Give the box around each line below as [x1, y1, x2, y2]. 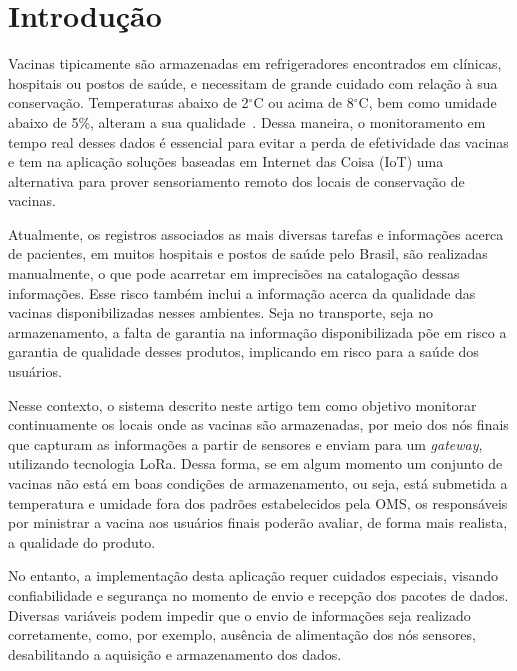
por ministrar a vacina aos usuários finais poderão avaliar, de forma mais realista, [8, 512, 508, 533]
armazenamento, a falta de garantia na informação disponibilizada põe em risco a [8, 321, 507, 342]
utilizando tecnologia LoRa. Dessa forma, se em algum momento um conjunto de [8, 453, 503, 474]
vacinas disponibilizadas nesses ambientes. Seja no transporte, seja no [8, 302, 434, 323]
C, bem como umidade [358, 92, 497, 113]
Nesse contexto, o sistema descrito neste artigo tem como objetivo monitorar [8, 394, 477, 415]
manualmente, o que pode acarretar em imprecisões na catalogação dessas [8, 263, 460, 284]
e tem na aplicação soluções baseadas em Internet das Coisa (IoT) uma [8, 151, 444, 172]
